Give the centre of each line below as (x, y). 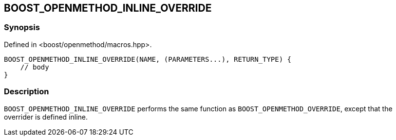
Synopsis (22, 27)
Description (27, 92)
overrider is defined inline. (46, 117)
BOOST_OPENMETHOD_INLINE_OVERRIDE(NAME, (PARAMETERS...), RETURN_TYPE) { (148, 59)
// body (35, 67)
